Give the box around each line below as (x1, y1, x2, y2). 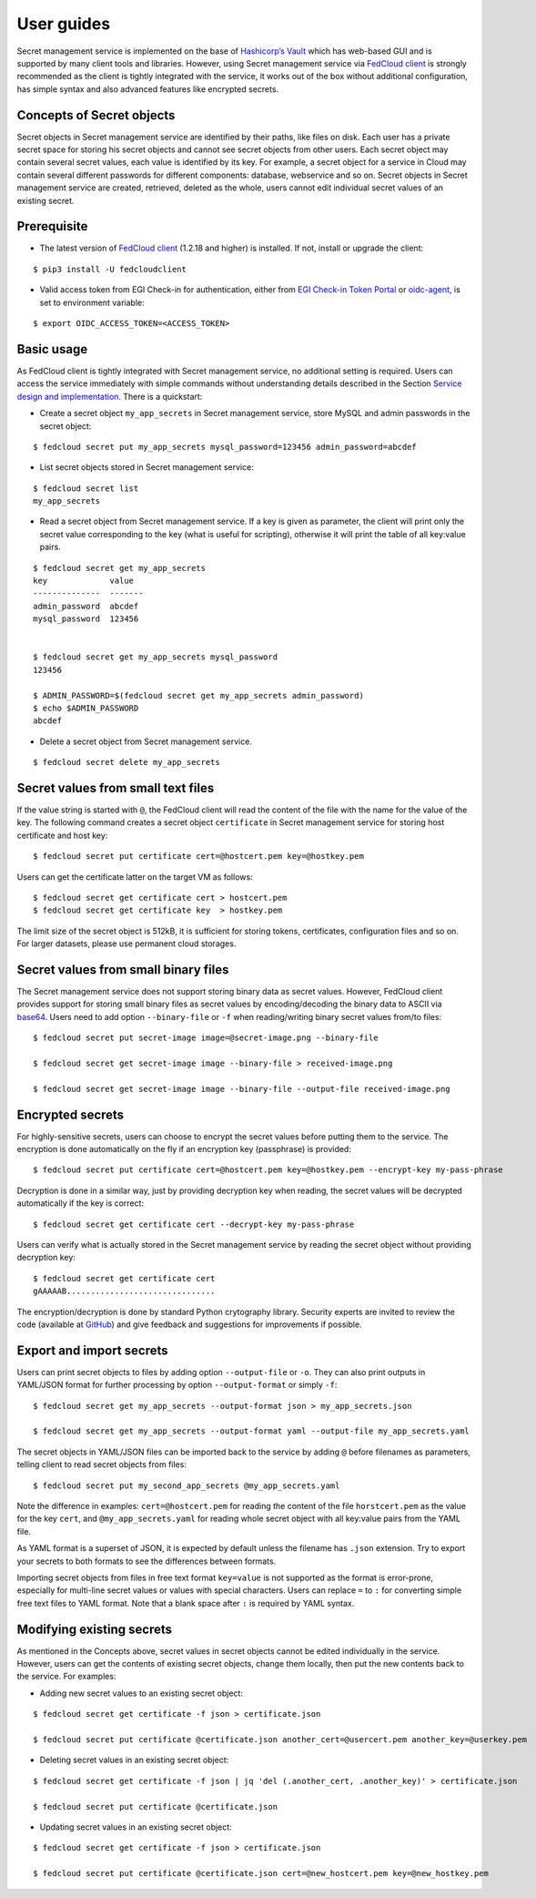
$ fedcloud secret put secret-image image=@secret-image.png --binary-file (33, 1033, 379, 1043)
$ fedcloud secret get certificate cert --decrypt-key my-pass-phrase (33, 1219, 355, 1230)
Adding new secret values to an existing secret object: (39, 1688, 243, 1699)
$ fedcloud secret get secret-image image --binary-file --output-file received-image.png (33, 1084, 450, 1094)
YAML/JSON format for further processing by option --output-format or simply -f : (16, 1380, 338, 1391)
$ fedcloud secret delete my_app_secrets (33, 757, 220, 768)
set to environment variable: (39, 297, 145, 308)
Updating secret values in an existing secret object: (39, 1821, 232, 1832)
